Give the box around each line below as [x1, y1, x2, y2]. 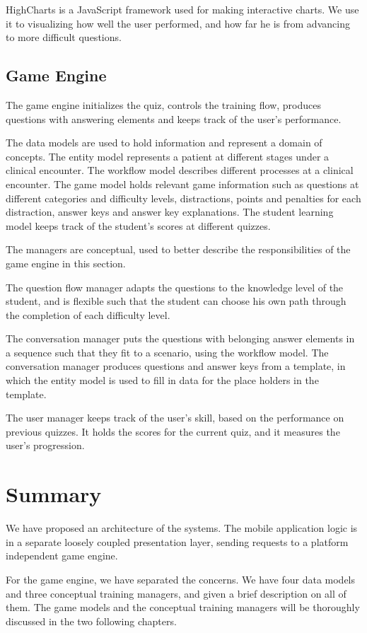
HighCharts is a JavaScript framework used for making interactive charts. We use [6, 2, 359, 16]
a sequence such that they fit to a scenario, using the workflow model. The [6, 344, 329, 359]
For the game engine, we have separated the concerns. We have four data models [6, 571, 356, 586]
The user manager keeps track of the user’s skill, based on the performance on [6, 410, 344, 425]
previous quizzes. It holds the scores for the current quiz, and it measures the [6, 424, 340, 439]
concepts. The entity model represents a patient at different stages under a [6, 149, 330, 163]
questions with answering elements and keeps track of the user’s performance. [6, 111, 342, 126]
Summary [6, 480, 102, 509]
